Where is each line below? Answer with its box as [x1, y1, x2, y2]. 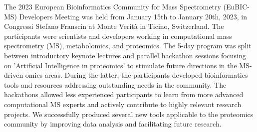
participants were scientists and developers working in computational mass [4, 30, 232, 41]
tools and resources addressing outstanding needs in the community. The [4, 79, 227, 90]
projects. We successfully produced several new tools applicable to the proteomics [4, 109, 254, 119]
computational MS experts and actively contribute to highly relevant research [4, 99, 242, 109]
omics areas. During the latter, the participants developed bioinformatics [25, 70, 248, 80]
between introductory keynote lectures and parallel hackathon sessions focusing [4, 50, 246, 60]
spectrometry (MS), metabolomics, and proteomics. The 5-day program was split [4, 40, 252, 51]
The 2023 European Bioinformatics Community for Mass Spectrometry [4, 1, 221, 11]
